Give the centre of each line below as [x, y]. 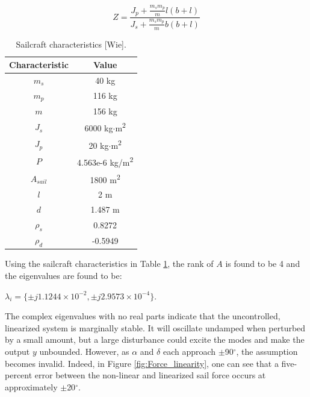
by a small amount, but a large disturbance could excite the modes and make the [155, 339]
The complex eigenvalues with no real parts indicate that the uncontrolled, [143, 316]
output [17, 352]
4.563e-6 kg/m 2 [105, 161]
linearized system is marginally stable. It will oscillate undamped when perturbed [155, 327]
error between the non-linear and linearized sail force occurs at [150, 375]
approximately [31, 386]
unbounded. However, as [84, 352]
